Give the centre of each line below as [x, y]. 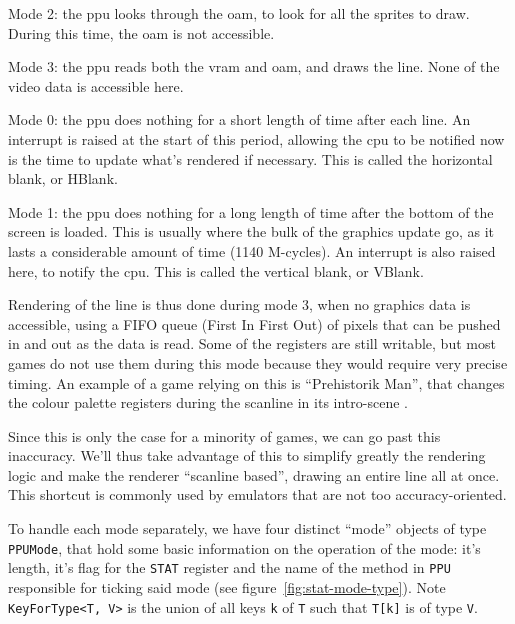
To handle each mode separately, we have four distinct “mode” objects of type [247, 528]
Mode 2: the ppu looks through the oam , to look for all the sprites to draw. [239, 13]
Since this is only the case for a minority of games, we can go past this [224, 435]
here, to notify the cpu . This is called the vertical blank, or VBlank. [216, 270]
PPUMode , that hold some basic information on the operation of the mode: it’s [244, 547]
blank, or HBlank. [63, 178]
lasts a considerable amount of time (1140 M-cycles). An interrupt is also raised [252, 250]
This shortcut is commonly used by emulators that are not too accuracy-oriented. [257, 494]
